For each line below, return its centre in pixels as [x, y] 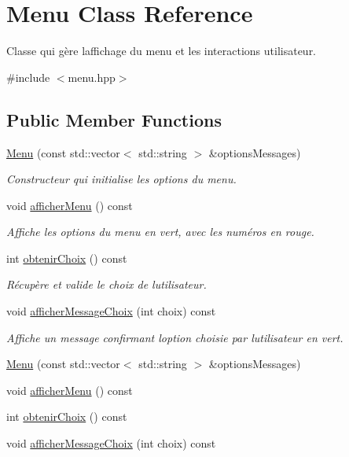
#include [28, 77]
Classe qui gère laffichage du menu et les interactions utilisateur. [162, 51]
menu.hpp [92, 77]
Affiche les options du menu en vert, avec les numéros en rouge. [160, 232]
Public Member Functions [114, 119]
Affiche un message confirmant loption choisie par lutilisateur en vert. [175, 337]
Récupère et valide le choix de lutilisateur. [107, 284]
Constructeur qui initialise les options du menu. [121, 179]
